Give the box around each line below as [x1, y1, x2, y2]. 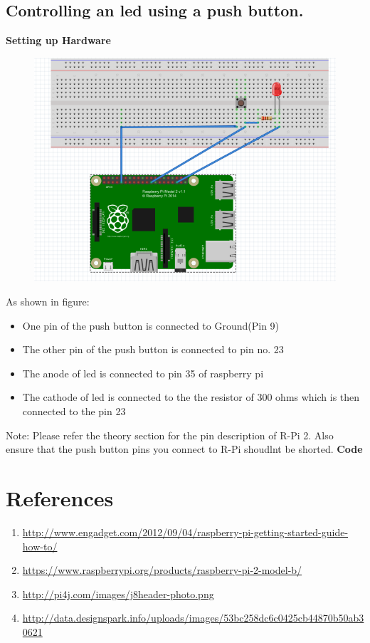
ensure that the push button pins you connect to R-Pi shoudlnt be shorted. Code [6, 441, 363, 456]
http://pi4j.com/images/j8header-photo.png [22, 586, 214, 601]
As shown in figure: [6, 294, 90, 309]
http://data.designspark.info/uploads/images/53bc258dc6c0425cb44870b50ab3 [22, 610, 364, 625]
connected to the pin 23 [22, 404, 126, 419]
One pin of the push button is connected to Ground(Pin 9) [22, 318, 280, 333]
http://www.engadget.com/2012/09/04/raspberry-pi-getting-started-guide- [22, 524, 349, 539]
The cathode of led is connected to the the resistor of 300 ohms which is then [22, 390, 360, 404]
